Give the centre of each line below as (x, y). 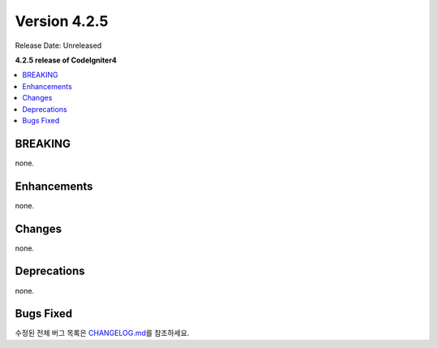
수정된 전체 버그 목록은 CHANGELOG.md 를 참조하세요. (102, 333)
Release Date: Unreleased (58, 45)
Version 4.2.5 (62, 21)
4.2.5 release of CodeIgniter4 (66, 60)
